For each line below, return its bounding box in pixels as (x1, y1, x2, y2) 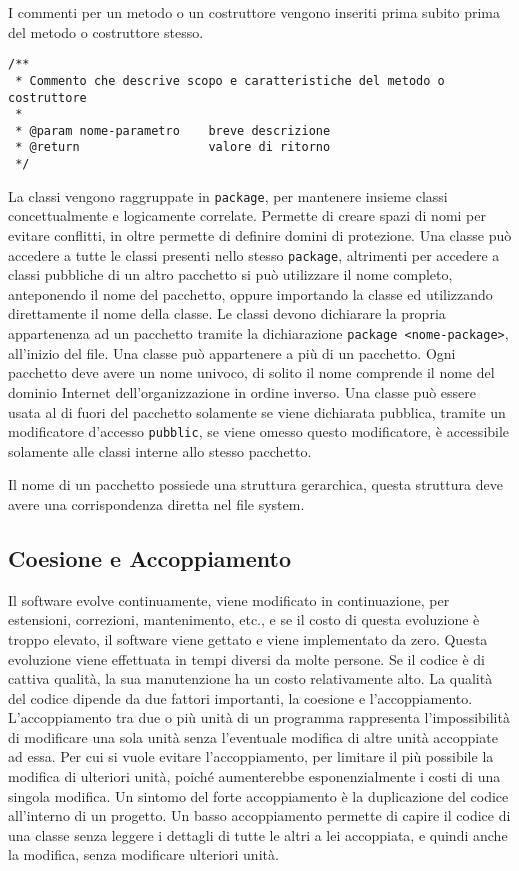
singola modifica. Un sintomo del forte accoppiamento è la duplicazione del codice (8, 785, 509, 806)
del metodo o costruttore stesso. (8, 21, 204, 42)
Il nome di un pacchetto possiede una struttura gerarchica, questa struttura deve (8, 474, 503, 495)
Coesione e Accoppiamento (8, 542, 291, 573)
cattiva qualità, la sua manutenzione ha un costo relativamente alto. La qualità (8, 668, 493, 689)
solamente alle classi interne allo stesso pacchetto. (8, 440, 312, 461)
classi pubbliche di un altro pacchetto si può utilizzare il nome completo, (8, 264, 453, 285)
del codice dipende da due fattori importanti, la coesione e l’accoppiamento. (8, 687, 473, 708)
